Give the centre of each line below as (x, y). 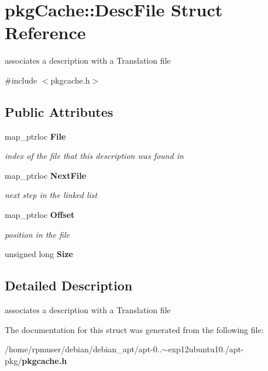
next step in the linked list (51, 195)
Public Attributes (59, 111)
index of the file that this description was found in (94, 156)
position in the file (37, 234)
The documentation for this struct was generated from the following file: (134, 329)
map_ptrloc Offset (40, 215)
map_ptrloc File (35, 136)
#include (21, 80)
